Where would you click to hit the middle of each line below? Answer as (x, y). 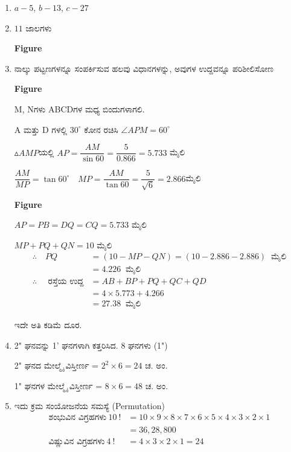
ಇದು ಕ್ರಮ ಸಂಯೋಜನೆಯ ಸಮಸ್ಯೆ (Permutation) (89, 406)
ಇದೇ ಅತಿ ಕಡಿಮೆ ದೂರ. (48, 325)
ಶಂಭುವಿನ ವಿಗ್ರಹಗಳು (78, 418)
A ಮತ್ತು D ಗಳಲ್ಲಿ (41, 129)
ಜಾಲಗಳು (39, 27)
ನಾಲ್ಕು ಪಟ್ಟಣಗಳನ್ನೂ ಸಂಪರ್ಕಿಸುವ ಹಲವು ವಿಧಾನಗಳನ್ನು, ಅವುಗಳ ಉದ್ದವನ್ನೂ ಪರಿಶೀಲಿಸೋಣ (144, 68)
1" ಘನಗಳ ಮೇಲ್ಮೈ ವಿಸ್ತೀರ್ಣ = (58, 385)
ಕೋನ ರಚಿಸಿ (101, 129)
